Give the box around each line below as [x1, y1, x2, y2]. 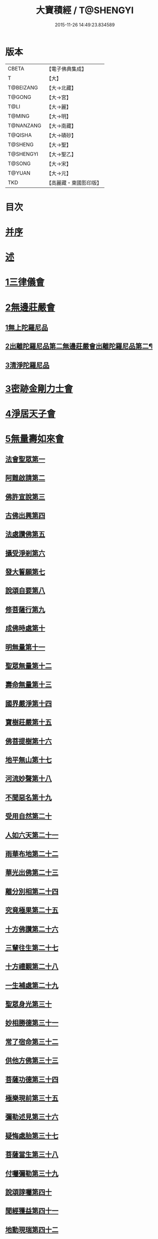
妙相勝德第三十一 [5, 1019, 59, 1027]
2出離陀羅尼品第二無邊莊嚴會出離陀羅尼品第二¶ [5, 342, 153, 351]
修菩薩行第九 [5, 605, 45, 614]
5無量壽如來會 [5, 433, 64, 445]
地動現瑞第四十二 [5, 1225, 59, 1234]
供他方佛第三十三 [5, 1056, 59, 1065]
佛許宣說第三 [5, 492, 45, 501]
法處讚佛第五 [5, 530, 45, 539]
